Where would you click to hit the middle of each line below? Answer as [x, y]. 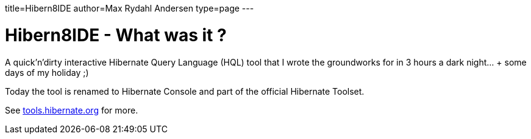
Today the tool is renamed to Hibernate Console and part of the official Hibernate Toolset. [185, 91]
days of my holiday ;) [47, 72]
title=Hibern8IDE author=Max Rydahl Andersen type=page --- [130, 8]
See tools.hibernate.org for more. [72, 110]
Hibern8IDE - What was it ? [116, 35]
